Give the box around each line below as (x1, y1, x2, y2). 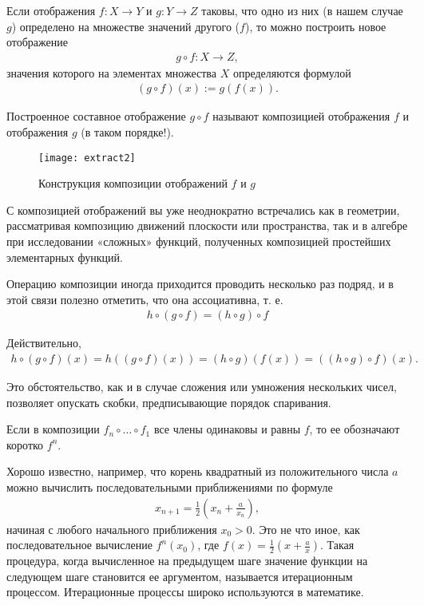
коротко (6, 436, 44, 453)
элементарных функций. (6, 248, 123, 265)
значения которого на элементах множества (6, 64, 216, 81)
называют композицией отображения (212, 108, 390, 125)
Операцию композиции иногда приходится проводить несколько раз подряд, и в (6, 275, 394, 292)
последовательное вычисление (6, 536, 153, 553)
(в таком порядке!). (81, 124, 174, 140)
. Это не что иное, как (252, 520, 360, 537)
